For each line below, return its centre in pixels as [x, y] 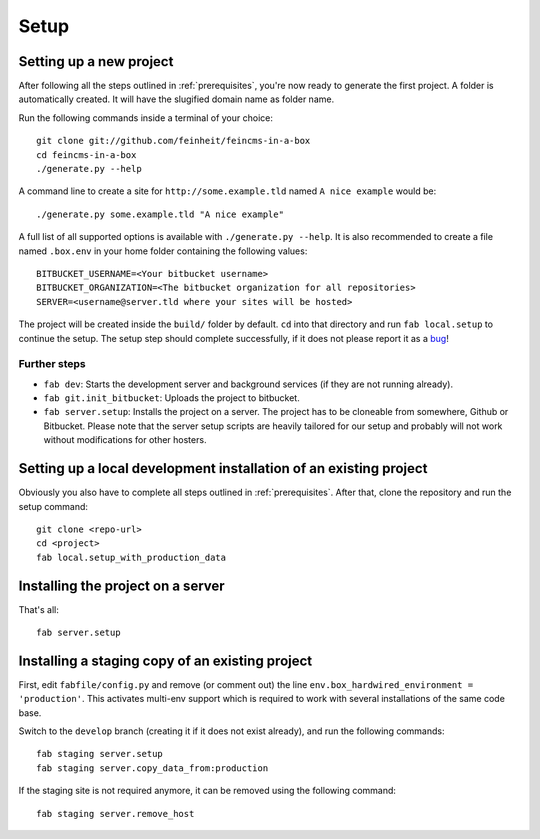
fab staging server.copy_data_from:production [152, 768]
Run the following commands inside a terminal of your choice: [146, 117]
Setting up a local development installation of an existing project [223, 468]
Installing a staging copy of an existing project [165, 660]
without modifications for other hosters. [125, 440]
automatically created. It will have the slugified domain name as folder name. [176, 99]
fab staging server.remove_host [115, 813]
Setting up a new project [96, 61]
